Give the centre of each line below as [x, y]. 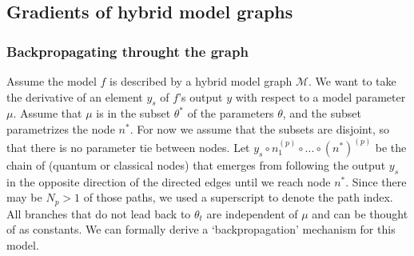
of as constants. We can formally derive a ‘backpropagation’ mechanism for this [201, 229]
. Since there [376, 181]
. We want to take [352, 81]
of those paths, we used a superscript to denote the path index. [238, 197]
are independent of [252, 213]
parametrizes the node [61, 128]
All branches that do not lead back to [99, 213]
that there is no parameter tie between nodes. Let [128, 148]
